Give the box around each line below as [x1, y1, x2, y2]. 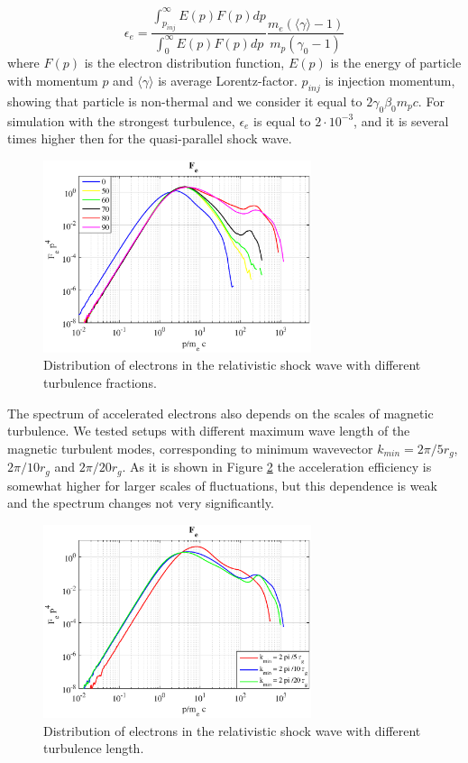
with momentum [7, 71, 98, 90]
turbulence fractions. [43, 373, 157, 392]
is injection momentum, [325, 71, 455, 90]
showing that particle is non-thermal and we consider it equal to [7, 91, 362, 110]
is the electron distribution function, [84, 53, 285, 72]
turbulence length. [43, 739, 144, 758]
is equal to [253, 111, 311, 130]
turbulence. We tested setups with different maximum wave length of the [7, 421, 410, 440]
